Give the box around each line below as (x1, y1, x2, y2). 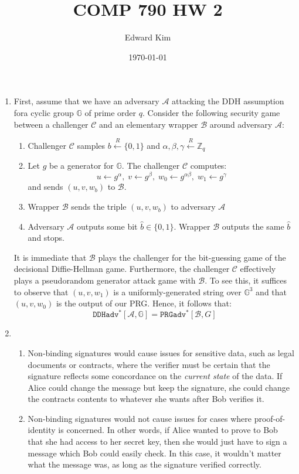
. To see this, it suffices (205, 274, 287, 287)
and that (256, 285, 287, 298)
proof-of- (254, 412, 286, 424)
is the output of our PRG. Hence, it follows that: (56, 297, 232, 309)
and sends (28, 180, 63, 193)
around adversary (209, 118, 273, 130)
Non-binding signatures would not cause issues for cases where (28, 412, 252, 424)
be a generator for (49, 159, 114, 172)
